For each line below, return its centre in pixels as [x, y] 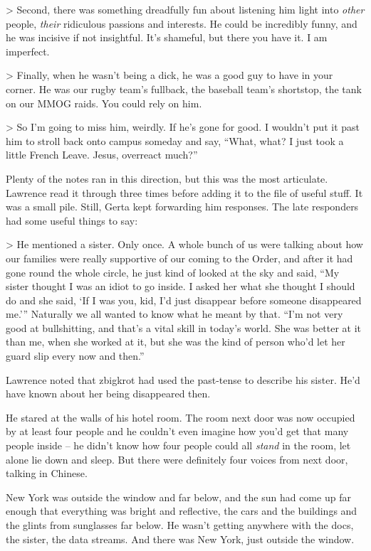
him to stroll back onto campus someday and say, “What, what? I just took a [175, 140]
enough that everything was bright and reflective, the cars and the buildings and [182, 511]
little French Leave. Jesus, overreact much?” [102, 155]
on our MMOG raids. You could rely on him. [104, 103]
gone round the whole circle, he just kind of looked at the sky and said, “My [173, 272]
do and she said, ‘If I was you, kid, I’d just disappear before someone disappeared [184, 300]
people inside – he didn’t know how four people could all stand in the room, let [178, 445]
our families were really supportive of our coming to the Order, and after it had [179, 258]
